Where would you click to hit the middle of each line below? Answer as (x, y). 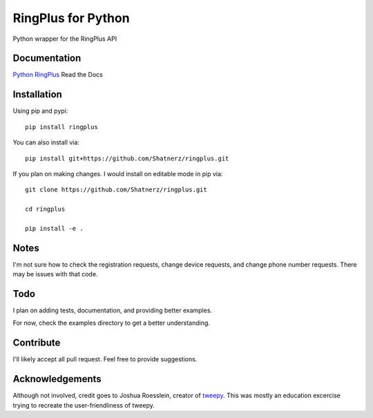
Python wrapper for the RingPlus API (65, 39)
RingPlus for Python (71, 18)
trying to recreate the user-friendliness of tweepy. (84, 405)
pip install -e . (54, 228)
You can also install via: (46, 142)
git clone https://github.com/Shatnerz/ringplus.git (116, 190)
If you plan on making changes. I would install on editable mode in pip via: (118, 173)
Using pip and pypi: (40, 111)
